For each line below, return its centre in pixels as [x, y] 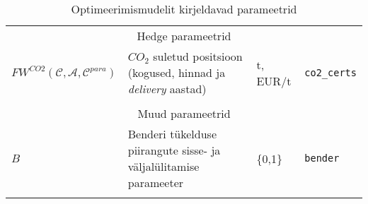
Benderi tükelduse [172, 134]
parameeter [156, 182]
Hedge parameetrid [184, 36]
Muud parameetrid [184, 113]
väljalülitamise [163, 166]
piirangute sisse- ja [174, 150]
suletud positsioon [198, 56]
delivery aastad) [167, 89]
